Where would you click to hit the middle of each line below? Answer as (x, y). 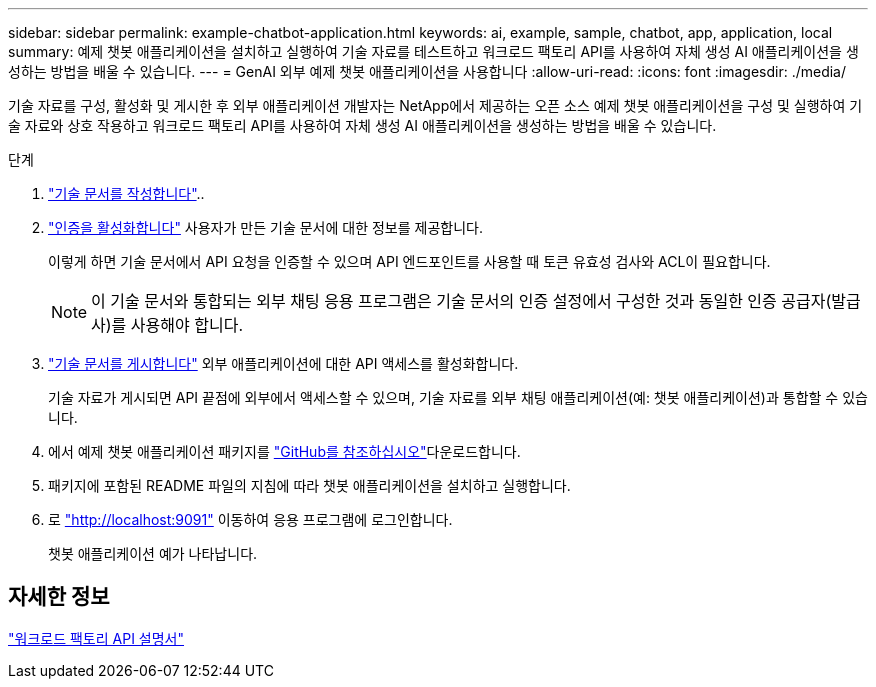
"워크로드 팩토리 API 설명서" (96, 638)
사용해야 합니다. (186, 325)
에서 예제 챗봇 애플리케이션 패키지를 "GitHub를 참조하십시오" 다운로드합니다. (284, 451)
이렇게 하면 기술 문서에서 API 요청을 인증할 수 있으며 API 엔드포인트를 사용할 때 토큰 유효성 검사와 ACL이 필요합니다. (409, 261)
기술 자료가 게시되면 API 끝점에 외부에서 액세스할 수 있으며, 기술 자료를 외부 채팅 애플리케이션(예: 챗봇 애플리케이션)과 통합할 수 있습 (458, 397)
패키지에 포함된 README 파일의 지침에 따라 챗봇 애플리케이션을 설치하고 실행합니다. (309, 485)
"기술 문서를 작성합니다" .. (126, 193)
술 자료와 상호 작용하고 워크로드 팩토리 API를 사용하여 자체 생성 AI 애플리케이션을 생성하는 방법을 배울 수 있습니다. (362, 125)
